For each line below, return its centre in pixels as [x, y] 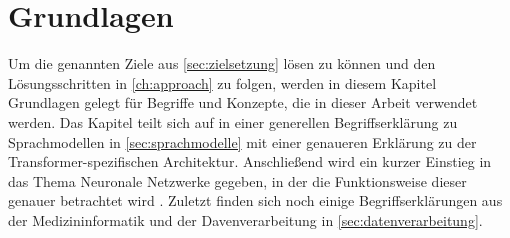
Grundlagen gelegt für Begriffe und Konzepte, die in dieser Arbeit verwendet [243, 102]
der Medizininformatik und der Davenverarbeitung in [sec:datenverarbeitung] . [245, 219]
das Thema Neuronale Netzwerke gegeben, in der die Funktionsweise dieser [237, 180]
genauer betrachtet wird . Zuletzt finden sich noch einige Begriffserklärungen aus [255, 200]
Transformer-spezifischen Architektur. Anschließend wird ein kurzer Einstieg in [250, 161]
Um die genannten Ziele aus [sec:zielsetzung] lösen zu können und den [222, 63]
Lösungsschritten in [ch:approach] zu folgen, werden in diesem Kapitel [222, 82]
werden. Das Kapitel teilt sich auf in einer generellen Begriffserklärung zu [233, 121]
